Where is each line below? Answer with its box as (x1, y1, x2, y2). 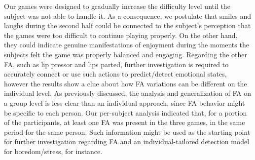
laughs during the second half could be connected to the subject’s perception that (4, 20, 251, 31)
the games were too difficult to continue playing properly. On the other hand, (4, 30, 238, 40)
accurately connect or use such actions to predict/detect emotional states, (4, 69, 227, 79)
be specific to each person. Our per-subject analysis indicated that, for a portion (4, 107, 247, 118)
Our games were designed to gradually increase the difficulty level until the (4, 1, 230, 11)
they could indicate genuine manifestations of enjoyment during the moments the (4, 40, 249, 50)
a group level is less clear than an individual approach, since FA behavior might (4, 97, 245, 108)
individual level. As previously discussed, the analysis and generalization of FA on (4, 88, 251, 98)
